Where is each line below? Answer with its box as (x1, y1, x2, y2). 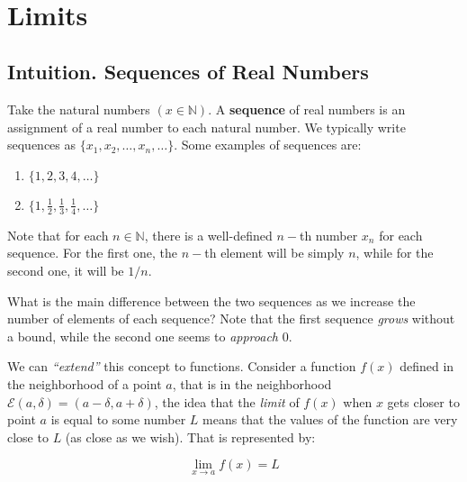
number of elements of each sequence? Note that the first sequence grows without (7, 309, 455, 328)
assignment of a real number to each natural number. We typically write (7, 117, 406, 136)
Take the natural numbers (7, 100, 150, 119)
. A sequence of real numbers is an (208, 100, 406, 119)
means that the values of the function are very (202, 410, 458, 429)
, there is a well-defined (144, 225, 273, 244)
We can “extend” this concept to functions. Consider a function (7, 357, 356, 376)
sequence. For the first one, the (7, 243, 178, 262)
